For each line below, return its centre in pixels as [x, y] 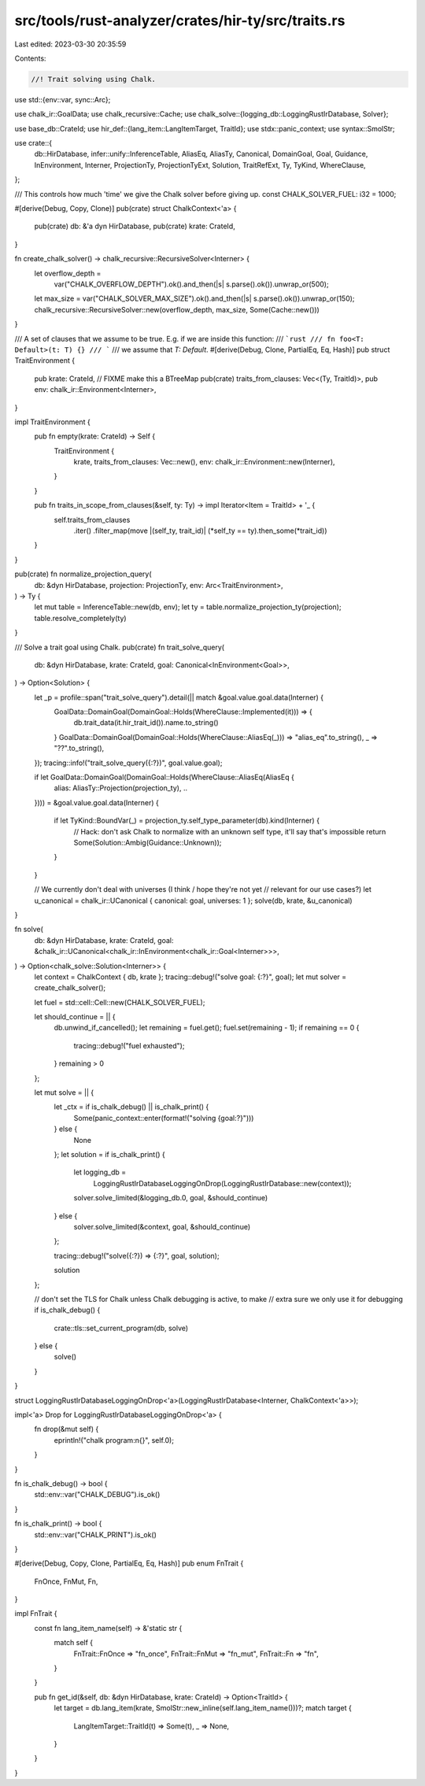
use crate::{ [33, 143]
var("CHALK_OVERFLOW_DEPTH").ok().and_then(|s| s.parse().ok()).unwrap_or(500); [192, 284]
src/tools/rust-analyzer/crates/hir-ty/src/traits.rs [180, 20]
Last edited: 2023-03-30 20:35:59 [70, 44]
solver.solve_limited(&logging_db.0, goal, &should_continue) [171, 1198]
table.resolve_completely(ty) [80, 618]
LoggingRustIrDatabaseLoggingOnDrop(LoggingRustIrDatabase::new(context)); [222, 1183]
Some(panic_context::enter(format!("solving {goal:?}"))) [164, 1118]
